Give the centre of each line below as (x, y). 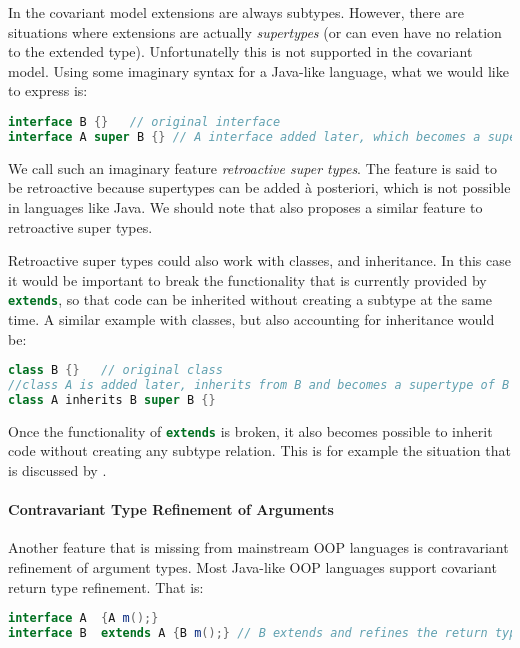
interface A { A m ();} (83, 618)
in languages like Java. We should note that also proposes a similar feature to (245, 206)
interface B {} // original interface (144, 121)
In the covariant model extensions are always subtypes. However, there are (236, 12)
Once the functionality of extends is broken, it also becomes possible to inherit (250, 430)
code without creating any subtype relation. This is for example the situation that (259, 450)
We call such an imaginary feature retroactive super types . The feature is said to (252, 167)
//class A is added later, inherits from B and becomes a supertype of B (259, 385)
